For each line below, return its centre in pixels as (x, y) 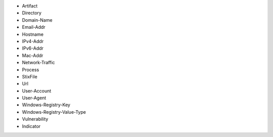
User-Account (37, 90)
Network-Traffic (38, 63)
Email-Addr (34, 27)
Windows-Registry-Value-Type (54, 112)
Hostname (33, 34)
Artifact (30, 6)
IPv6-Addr (33, 49)
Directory (32, 13)
